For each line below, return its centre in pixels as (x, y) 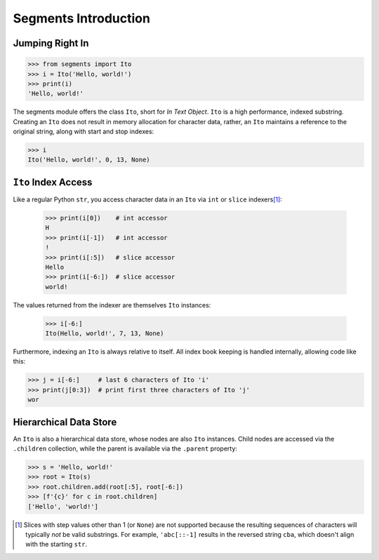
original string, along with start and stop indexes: (84, 132)
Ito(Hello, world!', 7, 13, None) (105, 334)
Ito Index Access (53, 182)
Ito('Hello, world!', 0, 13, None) (89, 160)
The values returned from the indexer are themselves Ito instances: (112, 305)
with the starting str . (56, 545)
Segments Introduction (82, 18)
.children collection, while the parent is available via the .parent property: (125, 448)
